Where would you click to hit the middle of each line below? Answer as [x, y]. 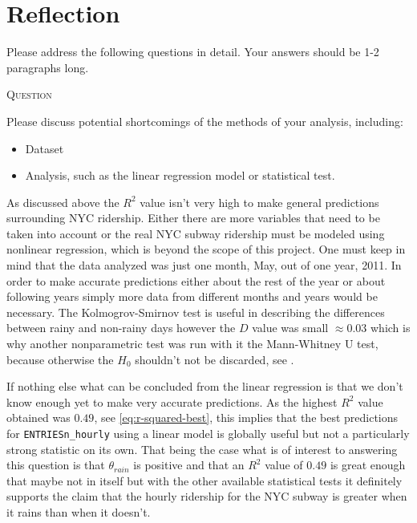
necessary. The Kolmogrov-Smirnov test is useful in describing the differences [196, 312]
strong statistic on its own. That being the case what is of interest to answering [202, 449]
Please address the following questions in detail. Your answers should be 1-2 [193, 52]
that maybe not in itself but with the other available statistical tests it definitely [204, 480]
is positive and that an [189, 465]
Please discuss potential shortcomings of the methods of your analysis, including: [205, 121]
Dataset [45, 148]
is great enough [368, 465]
